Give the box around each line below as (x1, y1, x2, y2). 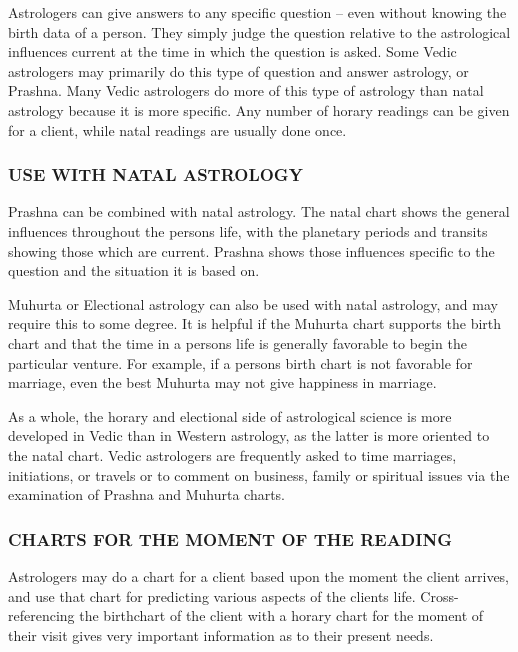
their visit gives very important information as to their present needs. (8, 624, 434, 645)
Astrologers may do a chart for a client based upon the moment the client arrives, (8, 565, 510, 586)
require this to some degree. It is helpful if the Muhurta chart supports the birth (8, 313, 502, 334)
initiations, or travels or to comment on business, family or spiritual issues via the (8, 464, 510, 485)
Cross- (420, 585, 459, 606)
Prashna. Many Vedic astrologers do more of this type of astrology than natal (8, 80, 484, 101)
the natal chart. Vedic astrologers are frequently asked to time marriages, (8, 444, 457, 465)
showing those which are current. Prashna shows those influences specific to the (8, 240, 495, 261)
